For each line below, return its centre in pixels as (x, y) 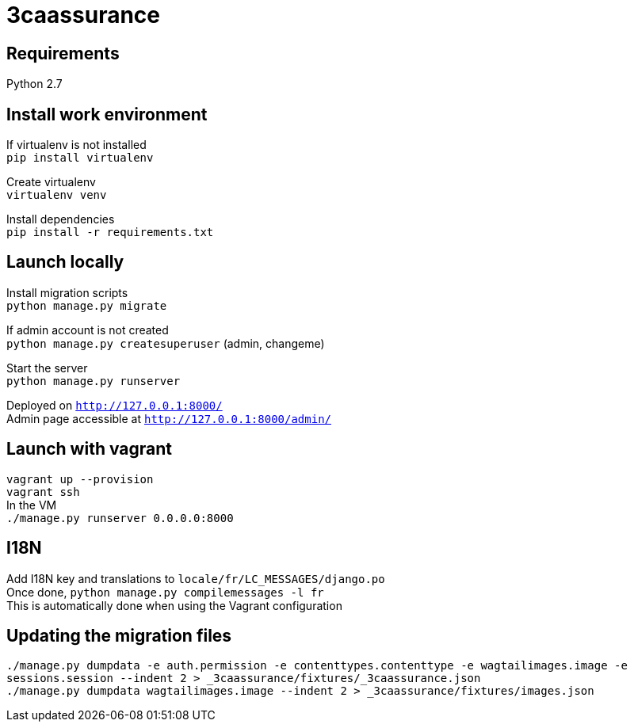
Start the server (47, 368)
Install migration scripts (67, 292)
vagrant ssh (43, 492)
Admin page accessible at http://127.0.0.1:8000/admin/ (169, 418)
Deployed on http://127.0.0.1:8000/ (115, 405)
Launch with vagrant (90, 449)
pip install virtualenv (80, 158)
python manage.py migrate (87, 305)
